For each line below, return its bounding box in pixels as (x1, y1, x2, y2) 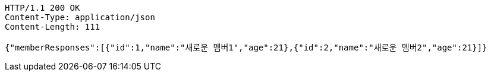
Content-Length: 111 (5, 22, 100, 31)
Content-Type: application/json (5, 12, 155, 22)
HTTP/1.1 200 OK (5, 3, 80, 12)
